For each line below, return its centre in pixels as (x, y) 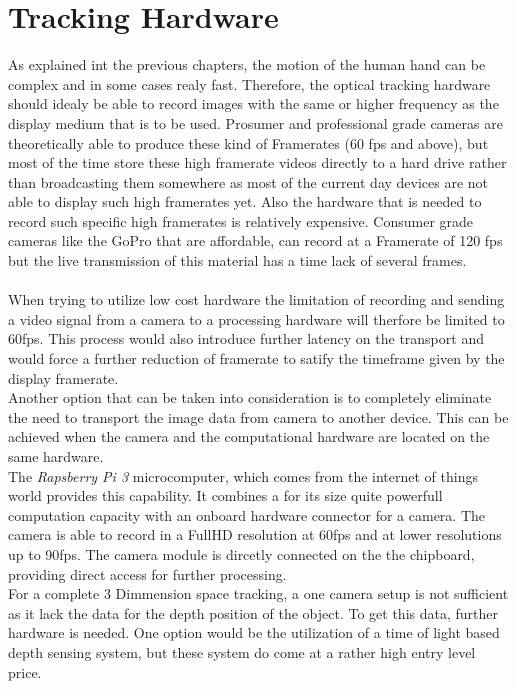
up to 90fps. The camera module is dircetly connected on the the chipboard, (241, 553)
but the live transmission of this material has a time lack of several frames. (237, 260)
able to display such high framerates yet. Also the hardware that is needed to (245, 201)
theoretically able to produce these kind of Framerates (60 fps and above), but (248, 142)
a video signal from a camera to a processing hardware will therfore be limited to (256, 318)
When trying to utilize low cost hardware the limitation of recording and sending (256, 299)
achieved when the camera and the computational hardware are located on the (249, 436)
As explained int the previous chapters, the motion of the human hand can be (247, 64)
